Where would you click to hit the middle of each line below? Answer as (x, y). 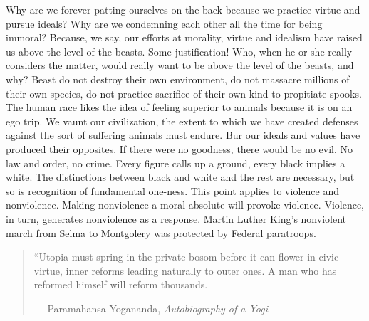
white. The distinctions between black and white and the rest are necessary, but (180, 177)
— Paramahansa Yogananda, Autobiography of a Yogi (151, 308)
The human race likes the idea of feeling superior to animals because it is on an (179, 107)
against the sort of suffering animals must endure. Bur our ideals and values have (183, 135)
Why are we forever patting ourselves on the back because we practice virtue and (183, 9)
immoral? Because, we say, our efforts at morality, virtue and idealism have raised (184, 37)
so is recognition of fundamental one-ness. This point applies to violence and (172, 190)
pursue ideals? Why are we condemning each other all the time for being (164, 23)
